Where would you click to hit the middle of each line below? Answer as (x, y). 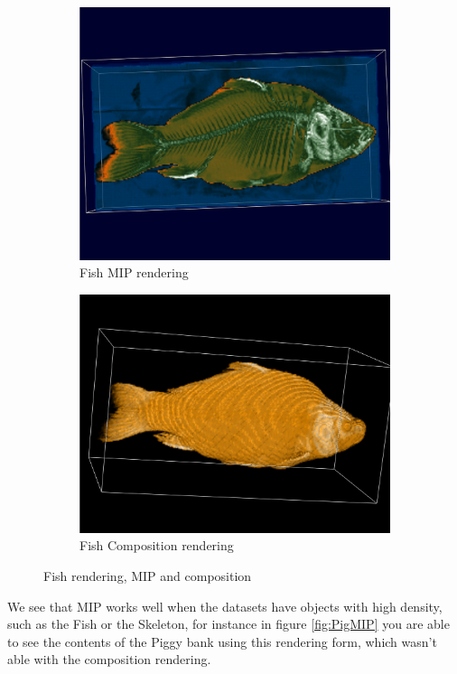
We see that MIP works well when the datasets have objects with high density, (225, 606)
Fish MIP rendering (134, 272)
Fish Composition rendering (157, 545)
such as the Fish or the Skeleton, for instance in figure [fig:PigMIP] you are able (228, 624)
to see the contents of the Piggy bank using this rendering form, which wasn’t (222, 641)
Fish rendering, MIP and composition (148, 575)
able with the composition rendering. (109, 659)
